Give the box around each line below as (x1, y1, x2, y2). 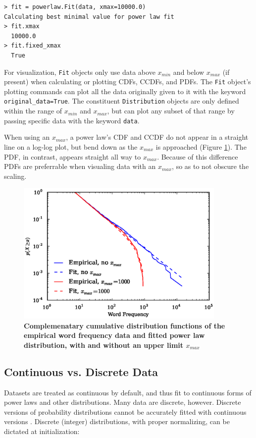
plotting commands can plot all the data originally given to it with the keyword (4, 86, 246, 96)
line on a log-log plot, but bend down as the (4, 141, 138, 152)
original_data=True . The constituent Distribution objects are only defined (4, 96, 239, 106)
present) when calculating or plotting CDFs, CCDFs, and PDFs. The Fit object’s (4, 76, 251, 87)
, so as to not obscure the (172, 161, 249, 171)
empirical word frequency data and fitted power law (24, 330, 205, 340)
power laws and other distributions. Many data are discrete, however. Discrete (4, 397, 241, 407)
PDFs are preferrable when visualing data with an (4, 161, 156, 171)
